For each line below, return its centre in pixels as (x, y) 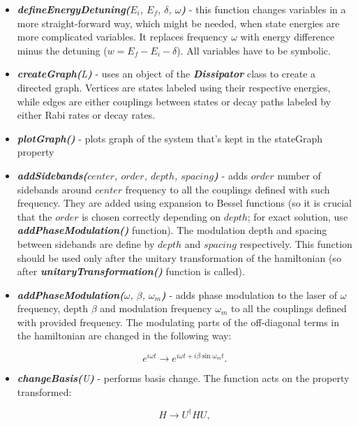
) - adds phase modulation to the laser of (249, 294)
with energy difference (288, 37)
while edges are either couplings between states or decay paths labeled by (174, 101)
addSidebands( (52, 175)
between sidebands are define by (86, 243)
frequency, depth (52, 308)
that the (35, 216)
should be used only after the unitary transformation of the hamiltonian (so (179, 257)
